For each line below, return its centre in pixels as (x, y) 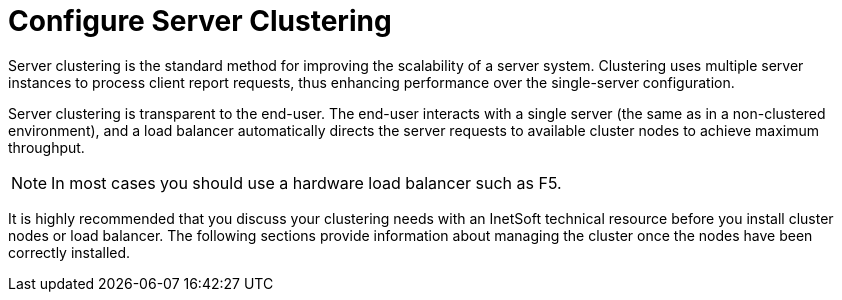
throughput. (46, 147)
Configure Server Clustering (200, 21)
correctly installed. (69, 252)
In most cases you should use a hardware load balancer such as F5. (306, 182)
